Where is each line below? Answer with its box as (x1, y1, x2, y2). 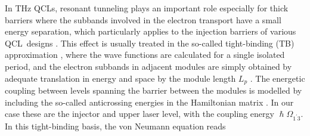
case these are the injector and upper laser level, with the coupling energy (5, 107, 274, 120)
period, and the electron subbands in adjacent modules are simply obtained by (5, 60, 292, 72)
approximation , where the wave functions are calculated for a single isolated (5, 48, 285, 61)
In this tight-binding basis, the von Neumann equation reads (5, 119, 226, 132)
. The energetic (250, 72, 305, 84)
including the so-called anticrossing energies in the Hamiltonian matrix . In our (5, 95, 294, 108)
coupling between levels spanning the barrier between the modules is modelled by (5, 84, 302, 97)
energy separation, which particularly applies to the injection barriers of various (5, 25, 296, 38)
